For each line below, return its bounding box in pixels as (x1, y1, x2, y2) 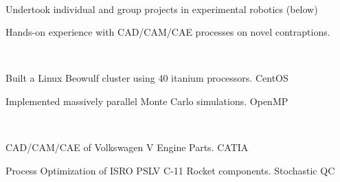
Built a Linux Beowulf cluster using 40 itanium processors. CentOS (5, 71, 288, 85)
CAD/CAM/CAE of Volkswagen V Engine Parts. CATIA (5, 140, 249, 155)
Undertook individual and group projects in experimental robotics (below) (5, 1, 318, 16)
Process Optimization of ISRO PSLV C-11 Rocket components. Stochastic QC (5, 163, 335, 177)
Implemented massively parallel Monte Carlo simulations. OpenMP (5, 93, 288, 108)
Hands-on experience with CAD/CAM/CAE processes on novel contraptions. (5, 25, 330, 39)
